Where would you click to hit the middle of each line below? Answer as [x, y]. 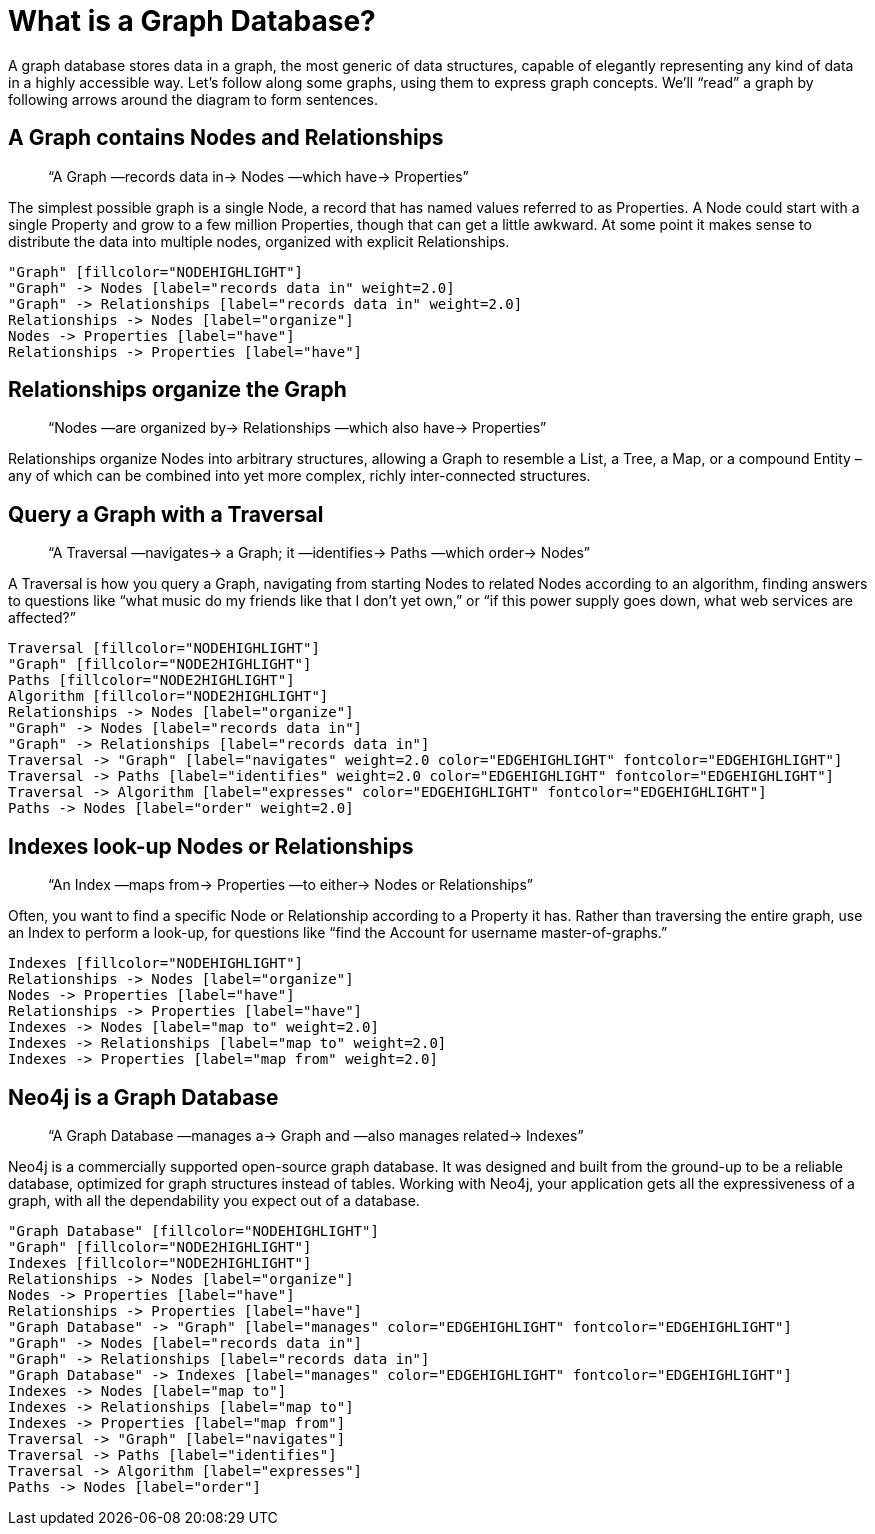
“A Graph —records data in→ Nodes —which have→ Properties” [258, 176]
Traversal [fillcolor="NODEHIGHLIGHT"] [164, 648]
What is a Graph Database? [192, 21]
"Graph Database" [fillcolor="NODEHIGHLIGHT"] [193, 1230]
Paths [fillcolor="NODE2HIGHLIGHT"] [151, 680]
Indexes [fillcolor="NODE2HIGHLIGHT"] [160, 1262]
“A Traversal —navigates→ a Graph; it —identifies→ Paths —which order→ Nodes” [319, 553]
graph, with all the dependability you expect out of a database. [214, 1200]
